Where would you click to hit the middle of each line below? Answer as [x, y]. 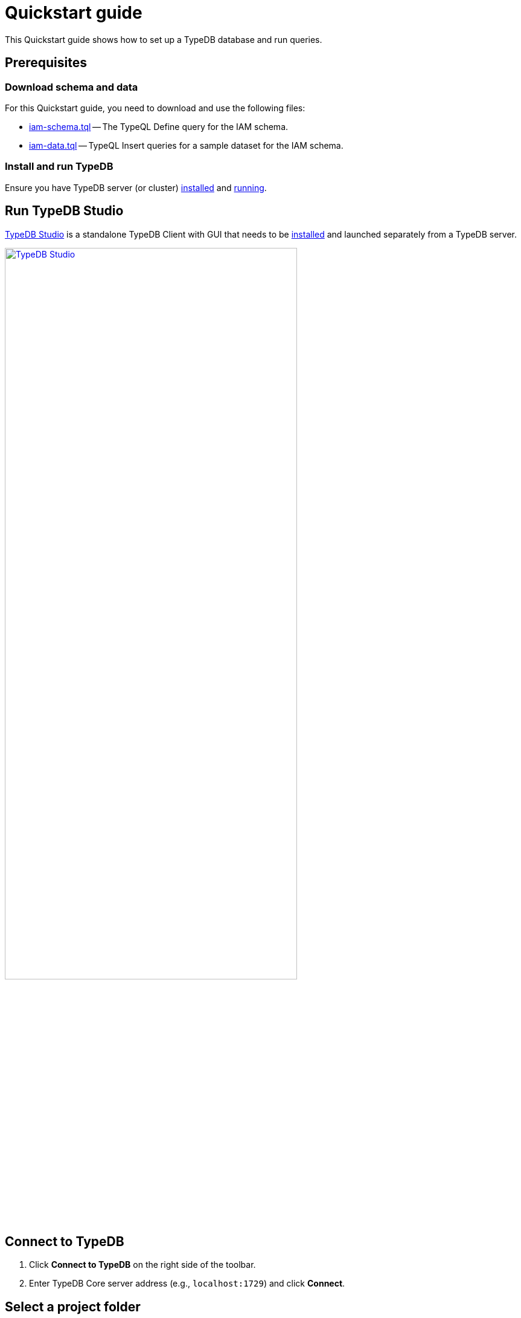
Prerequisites [46, 63]
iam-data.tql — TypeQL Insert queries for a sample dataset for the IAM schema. [186, 145]
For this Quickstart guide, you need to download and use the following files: [155, 108]
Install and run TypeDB [59, 167]
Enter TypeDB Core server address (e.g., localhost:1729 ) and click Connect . [187, 1284]
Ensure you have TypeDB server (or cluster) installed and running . [136, 187]
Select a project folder [73, 1307]
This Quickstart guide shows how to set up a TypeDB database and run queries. [164, 39]
